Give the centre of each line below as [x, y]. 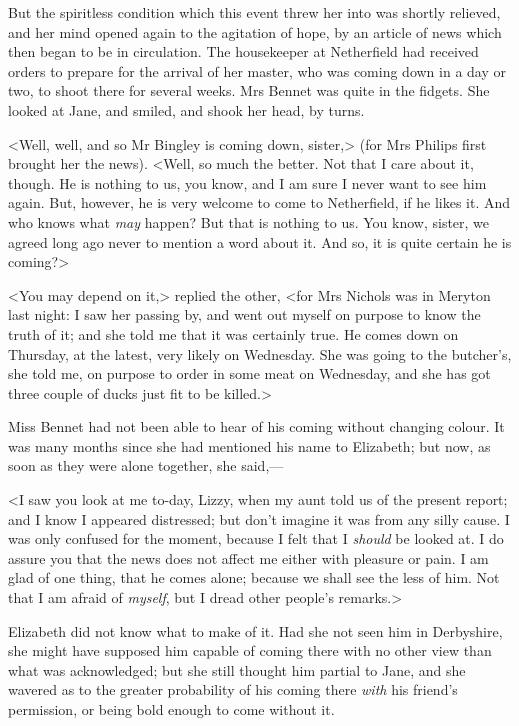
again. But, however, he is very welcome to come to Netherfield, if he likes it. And [259, 202]
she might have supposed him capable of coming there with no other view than [250, 650]
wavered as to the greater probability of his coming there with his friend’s [233, 689]
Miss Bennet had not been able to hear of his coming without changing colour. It [256, 426]
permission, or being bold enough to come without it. [171, 709]
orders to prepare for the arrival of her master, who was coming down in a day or [257, 70]
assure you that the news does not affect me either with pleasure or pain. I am [248, 557]
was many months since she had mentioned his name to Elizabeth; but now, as [249, 445]
